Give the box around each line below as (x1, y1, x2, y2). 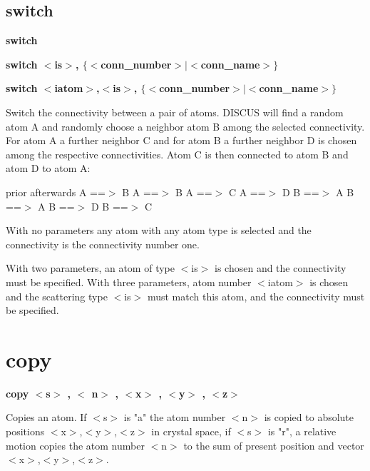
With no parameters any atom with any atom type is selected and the (6, 223, 312, 238)
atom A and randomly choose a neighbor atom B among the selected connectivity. (6, 118, 365, 133)
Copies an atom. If (6, 410, 87, 425)
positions (6, 424, 45, 439)
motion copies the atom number (6, 437, 145, 452)
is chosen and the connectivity (215, 260, 346, 275)
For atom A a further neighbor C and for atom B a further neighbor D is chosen (6, 133, 357, 148)
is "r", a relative (267, 424, 336, 439)
